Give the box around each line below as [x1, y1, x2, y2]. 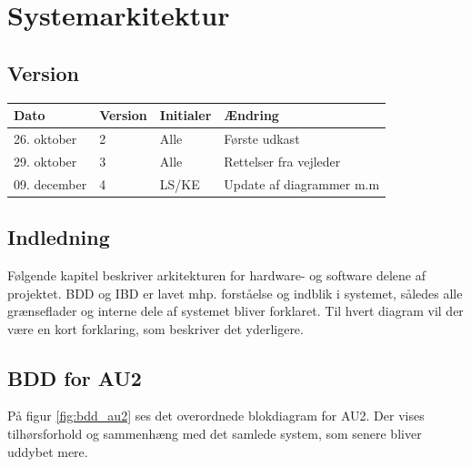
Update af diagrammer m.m [224, 174, 380, 193]
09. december [14, 174, 87, 193]
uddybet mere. [7, 442, 88, 461]
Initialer [159, 106, 212, 125]
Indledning [7, 223, 110, 251]
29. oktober [14, 151, 77, 170]
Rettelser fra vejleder [224, 151, 341, 170]
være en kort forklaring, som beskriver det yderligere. [7, 319, 304, 338]
